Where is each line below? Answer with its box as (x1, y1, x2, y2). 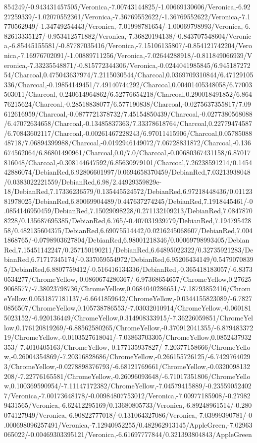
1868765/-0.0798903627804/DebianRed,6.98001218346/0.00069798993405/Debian (4, 235, 250, 245)
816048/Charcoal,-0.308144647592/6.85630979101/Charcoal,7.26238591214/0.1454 (4, 157, 252, 167)
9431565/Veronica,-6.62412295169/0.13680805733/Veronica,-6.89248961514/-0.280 (4, 400, 252, 410)
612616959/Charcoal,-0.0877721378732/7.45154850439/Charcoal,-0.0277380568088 (4, 108, 253, 119)
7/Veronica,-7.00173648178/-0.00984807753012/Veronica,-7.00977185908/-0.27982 (4, 390, 251, 400)
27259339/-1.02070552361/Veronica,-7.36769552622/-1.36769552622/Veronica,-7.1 (4, 11, 251, 21)
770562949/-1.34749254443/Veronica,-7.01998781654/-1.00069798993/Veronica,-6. (4, 21, 251, 31)
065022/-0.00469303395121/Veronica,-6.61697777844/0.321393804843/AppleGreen (4, 429, 252, 440)
